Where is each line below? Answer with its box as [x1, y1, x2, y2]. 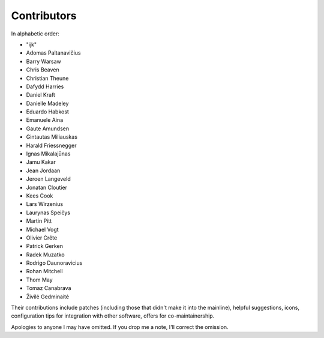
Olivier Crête [26, 234, 58, 241]
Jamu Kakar [26, 158, 56, 166]
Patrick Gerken [26, 243, 63, 250]
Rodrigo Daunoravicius [26, 259, 83, 267]
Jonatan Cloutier [26, 184, 67, 191]
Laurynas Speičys [26, 209, 70, 216]
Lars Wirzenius [26, 201, 63, 208]
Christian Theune [26, 74, 69, 82]
